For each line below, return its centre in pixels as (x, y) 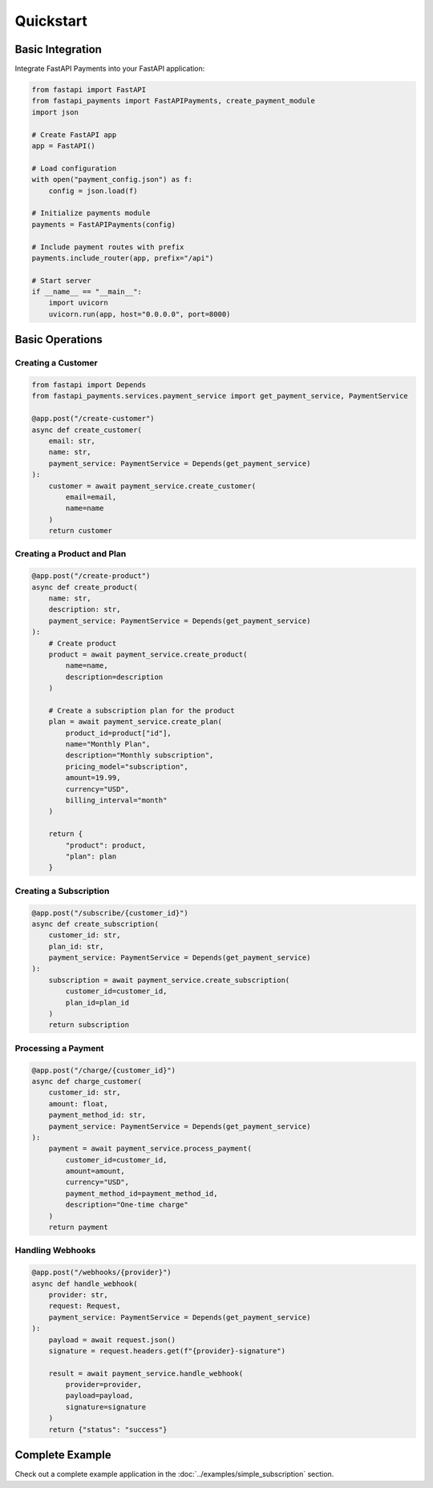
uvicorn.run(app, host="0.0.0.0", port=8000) (140, 314)
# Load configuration (74, 168)
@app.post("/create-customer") (93, 418)
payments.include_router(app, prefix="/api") (123, 258)
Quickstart (51, 21)
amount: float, (78, 1104)
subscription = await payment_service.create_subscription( (169, 980)
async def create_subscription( (95, 924)
